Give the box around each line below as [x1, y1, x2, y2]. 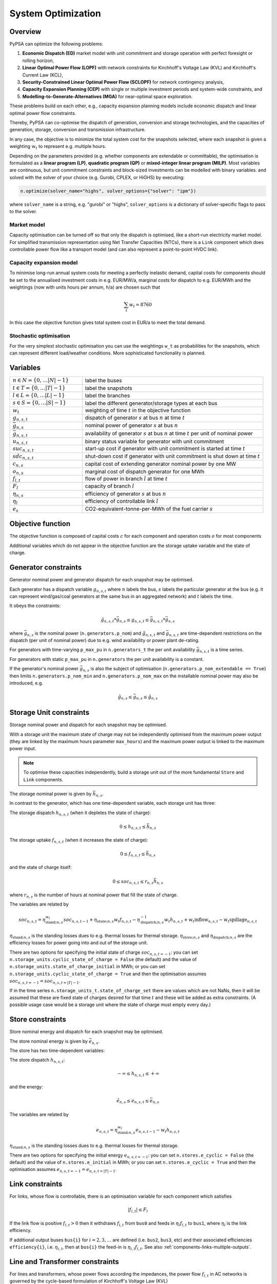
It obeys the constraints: [9, 602, 61, 609]
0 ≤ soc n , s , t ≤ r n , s [112, 878, 154, 885]
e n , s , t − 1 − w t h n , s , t [135, 1127, 180, 1134]
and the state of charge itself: [9, 864, 72, 871]
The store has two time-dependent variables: [9, 1048, 105, 1054]
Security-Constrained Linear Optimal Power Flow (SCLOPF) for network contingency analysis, [22, 79, 224, 85]
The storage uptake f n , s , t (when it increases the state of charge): [9, 837, 148, 844]
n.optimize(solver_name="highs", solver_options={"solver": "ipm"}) [20, 188, 196, 194]
